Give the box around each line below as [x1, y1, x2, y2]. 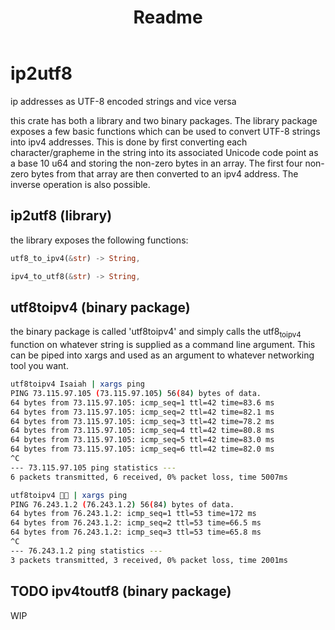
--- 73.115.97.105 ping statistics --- [10, 462, 177, 473]
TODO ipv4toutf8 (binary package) [10, 583, 232, 600]
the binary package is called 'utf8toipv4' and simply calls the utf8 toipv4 [10, 326, 302, 340]
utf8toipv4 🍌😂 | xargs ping [10, 490, 128, 500]
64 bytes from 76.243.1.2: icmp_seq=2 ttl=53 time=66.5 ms [10, 518, 262, 528]
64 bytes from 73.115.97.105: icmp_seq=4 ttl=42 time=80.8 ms [10, 426, 275, 436]
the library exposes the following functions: [10, 234, 189, 246]
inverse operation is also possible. [10, 178, 151, 190]
